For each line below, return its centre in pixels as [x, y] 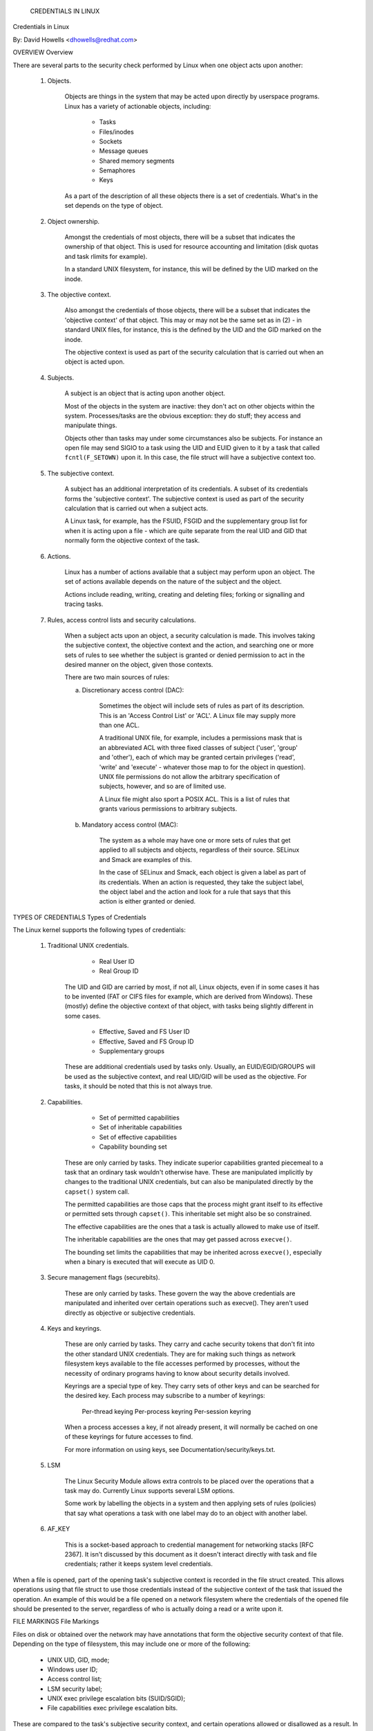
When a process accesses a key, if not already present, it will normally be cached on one [191, 1427]
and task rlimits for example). [106, 256]
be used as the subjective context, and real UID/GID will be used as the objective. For [186, 1076]
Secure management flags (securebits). [104, 1277]
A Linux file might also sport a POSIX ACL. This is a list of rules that [194, 799]
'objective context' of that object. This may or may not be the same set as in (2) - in [183, 320]
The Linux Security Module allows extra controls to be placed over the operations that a [189, 1481]
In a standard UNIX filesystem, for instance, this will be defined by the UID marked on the [191, 269]
